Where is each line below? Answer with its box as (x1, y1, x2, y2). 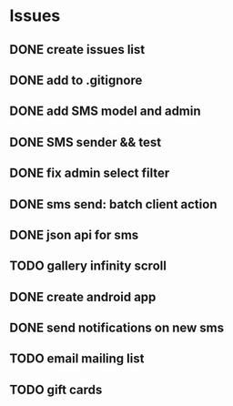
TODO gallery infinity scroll (9, 259, 167, 274)
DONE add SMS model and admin (9, 104, 202, 119)
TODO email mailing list (9, 351, 145, 367)
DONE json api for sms (9, 227, 139, 242)
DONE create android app (9, 289, 157, 305)
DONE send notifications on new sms (9, 320, 225, 336)
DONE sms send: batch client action (9, 197, 218, 212)
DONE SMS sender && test (9, 134, 162, 150)
